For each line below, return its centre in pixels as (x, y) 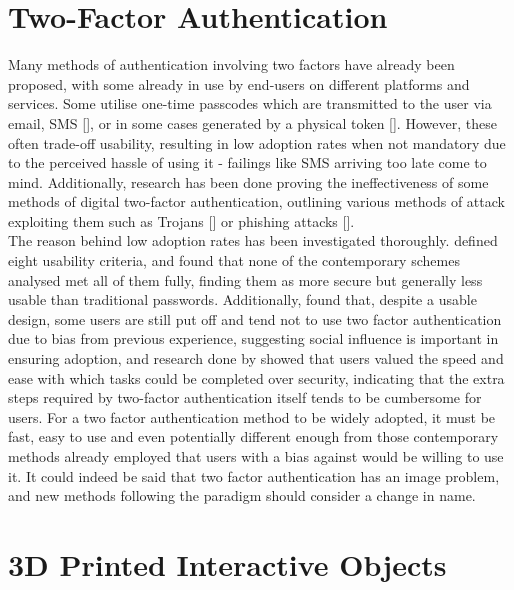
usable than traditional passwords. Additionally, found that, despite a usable (242, 299)
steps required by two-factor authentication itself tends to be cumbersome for (245, 397)
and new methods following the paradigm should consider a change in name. (242, 495)
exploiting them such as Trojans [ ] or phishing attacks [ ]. (181, 220)
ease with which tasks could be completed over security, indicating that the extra (256, 377)
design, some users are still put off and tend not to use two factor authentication (255, 318)
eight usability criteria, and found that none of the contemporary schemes (234, 260)
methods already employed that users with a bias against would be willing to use (256, 456)
